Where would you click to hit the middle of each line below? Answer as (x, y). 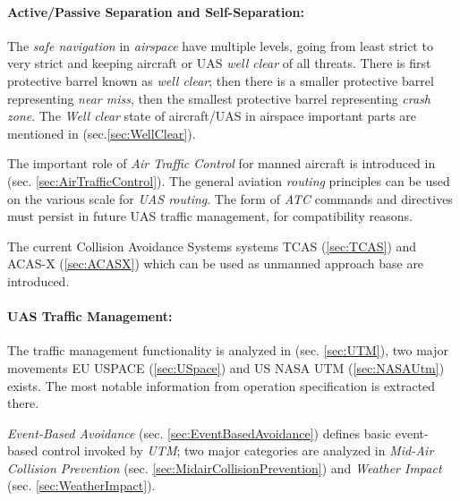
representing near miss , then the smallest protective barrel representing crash (219, 98)
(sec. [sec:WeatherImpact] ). (81, 485)
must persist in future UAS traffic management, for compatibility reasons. (210, 216)
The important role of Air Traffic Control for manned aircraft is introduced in (221, 163)
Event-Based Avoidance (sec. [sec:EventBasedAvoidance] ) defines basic (200, 433)
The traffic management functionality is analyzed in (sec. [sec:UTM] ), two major (228, 350)
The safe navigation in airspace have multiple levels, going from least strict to (220, 45)
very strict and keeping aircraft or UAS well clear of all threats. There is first (219, 63)
